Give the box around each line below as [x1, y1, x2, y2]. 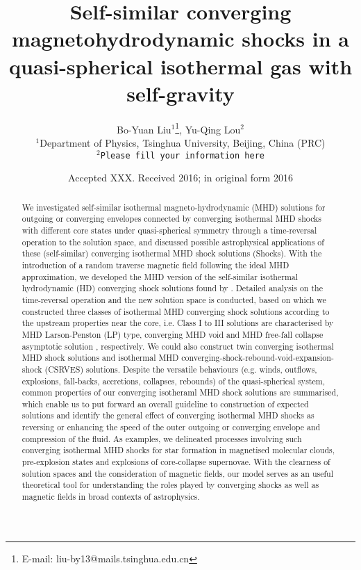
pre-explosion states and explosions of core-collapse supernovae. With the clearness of [22, 456, 330, 468]
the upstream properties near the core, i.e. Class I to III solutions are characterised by [22, 317, 334, 329]
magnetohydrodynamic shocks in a [12, 24, 349, 53]
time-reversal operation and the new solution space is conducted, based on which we [22, 293, 326, 305]
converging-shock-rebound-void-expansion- [181, 352, 334, 364]
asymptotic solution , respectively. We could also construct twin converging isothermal [22, 340, 334, 352]
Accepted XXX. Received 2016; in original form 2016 [68, 170, 293, 185]
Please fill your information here [100, 150, 265, 161]
